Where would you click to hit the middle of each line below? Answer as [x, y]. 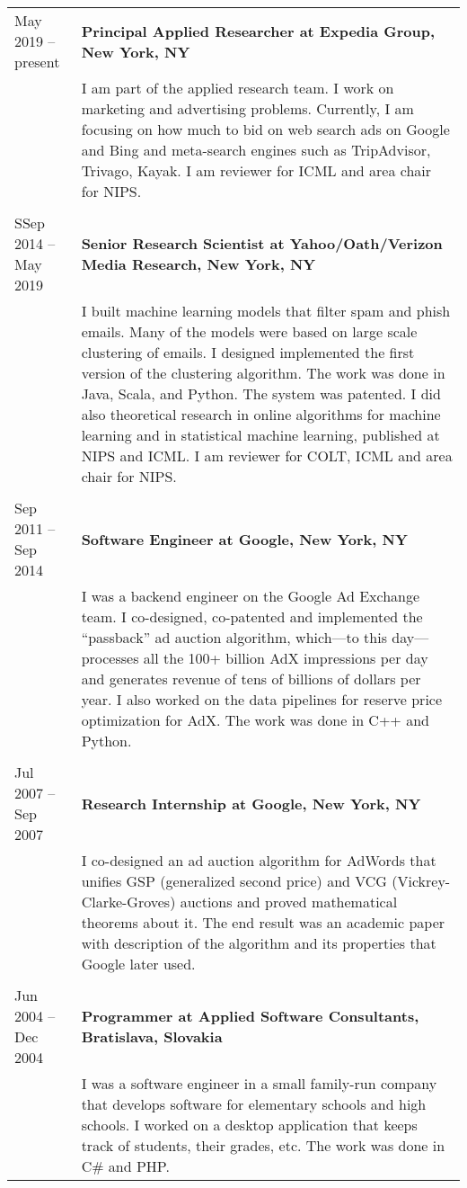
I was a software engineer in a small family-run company [259, 1083]
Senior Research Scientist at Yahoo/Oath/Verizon [262, 243]
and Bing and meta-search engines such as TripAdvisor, [256, 150]
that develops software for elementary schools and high [254, 1104]
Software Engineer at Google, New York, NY [244, 539]
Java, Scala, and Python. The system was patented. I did [261, 393]
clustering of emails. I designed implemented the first [248, 352]
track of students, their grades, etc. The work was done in [263, 1145]
